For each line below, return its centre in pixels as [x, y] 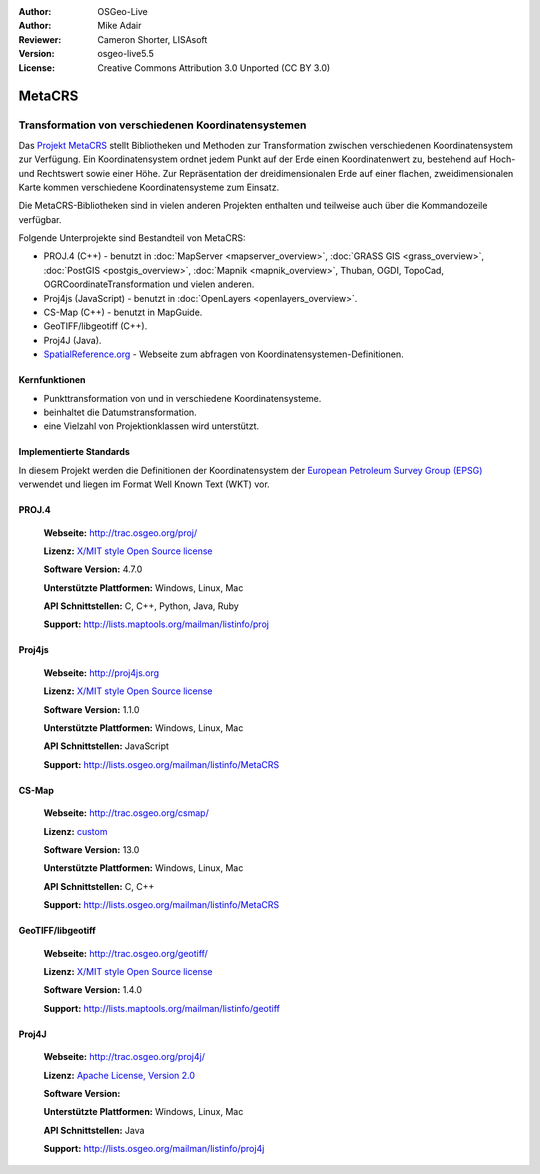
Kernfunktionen [52, 380]
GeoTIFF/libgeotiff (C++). [95, 326]
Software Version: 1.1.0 [91, 709]
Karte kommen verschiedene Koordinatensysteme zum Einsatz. [149, 187]
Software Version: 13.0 [91, 849]
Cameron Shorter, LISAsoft [152, 39]
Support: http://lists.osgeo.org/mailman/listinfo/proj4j [154, 1149]
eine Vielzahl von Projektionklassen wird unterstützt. [151, 426]
